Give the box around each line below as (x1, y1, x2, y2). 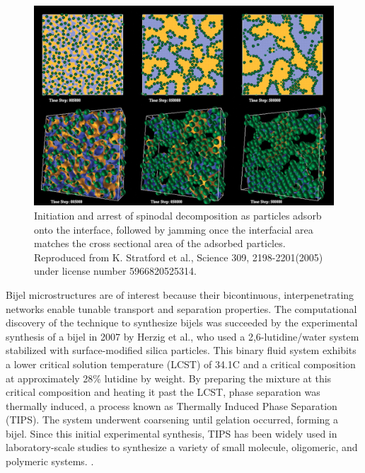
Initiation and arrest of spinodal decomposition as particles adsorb (34, 207, 322, 222)
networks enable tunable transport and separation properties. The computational (6, 301, 357, 316)
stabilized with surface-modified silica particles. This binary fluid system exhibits (6, 343, 357, 358)
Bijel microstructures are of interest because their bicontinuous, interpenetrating (6, 287, 354, 302)
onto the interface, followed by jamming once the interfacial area (34, 222, 313, 236)
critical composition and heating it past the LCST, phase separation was (6, 384, 320, 399)
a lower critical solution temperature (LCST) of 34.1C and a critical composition (6, 356, 356, 371)
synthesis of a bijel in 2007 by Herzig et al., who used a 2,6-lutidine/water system (6, 329, 359, 343)
